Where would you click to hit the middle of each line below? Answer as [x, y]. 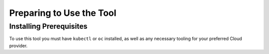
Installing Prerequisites [48, 26]
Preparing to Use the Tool [63, 13]
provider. [18, 46]
